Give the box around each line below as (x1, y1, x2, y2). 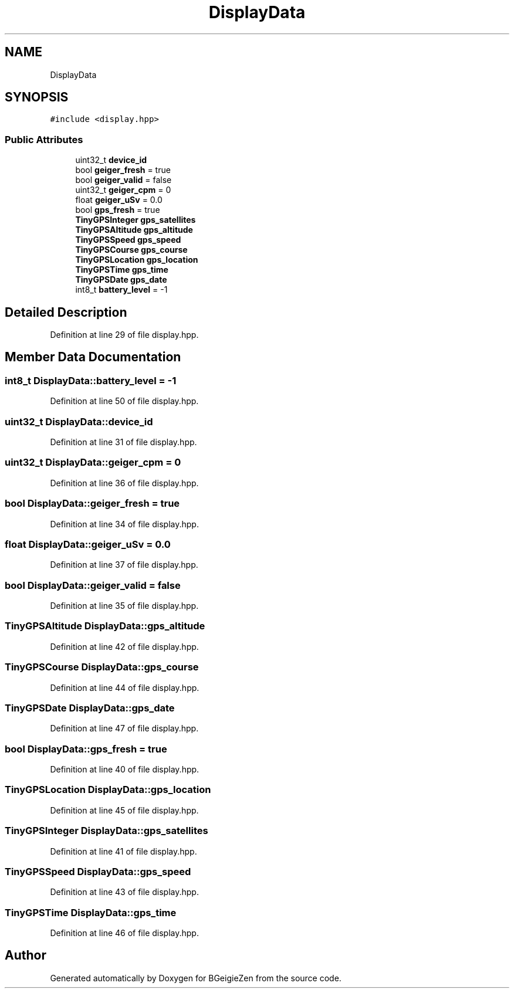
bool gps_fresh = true (75, 205, 160, 215)
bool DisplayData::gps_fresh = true (5, 743, 167, 755)
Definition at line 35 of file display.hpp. (50, 601, 199, 611)
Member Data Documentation (5, 350, 181, 365)
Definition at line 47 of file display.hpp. (50, 723, 199, 734)
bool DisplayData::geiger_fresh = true (5, 497, 180, 510)
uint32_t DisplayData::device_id (5, 415, 153, 428)
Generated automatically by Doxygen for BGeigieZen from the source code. (50, 972, 341, 983)
